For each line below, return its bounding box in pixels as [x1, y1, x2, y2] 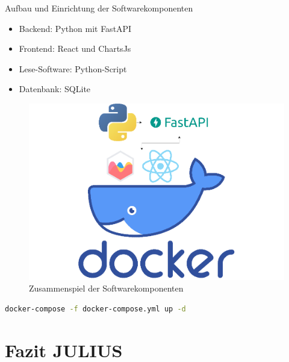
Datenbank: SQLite [19, 83, 91, 95]
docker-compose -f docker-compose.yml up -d [5, 304, 186, 313]
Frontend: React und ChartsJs [19, 42, 131, 55]
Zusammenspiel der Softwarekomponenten [29, 282, 184, 295]
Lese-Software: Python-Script [19, 62, 127, 75]
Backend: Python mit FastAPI [19, 22, 132, 34]
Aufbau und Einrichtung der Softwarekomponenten [5, 2, 193, 14]
